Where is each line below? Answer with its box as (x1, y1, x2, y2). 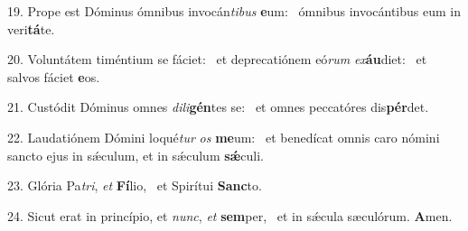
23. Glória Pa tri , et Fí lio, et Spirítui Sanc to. (7, 176, 262, 195)
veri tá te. (7, 19, 55, 38)
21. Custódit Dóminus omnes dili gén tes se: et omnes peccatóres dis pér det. (7, 97, 429, 116)
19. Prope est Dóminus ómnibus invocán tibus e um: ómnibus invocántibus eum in (7, 2, 461, 20)
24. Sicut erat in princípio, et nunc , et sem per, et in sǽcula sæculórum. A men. (7, 206, 453, 225)
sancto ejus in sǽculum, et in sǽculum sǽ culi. (7, 145, 264, 164)
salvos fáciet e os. (7, 67, 100, 86)
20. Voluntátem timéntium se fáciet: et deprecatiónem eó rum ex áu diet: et (7, 50, 427, 69)
